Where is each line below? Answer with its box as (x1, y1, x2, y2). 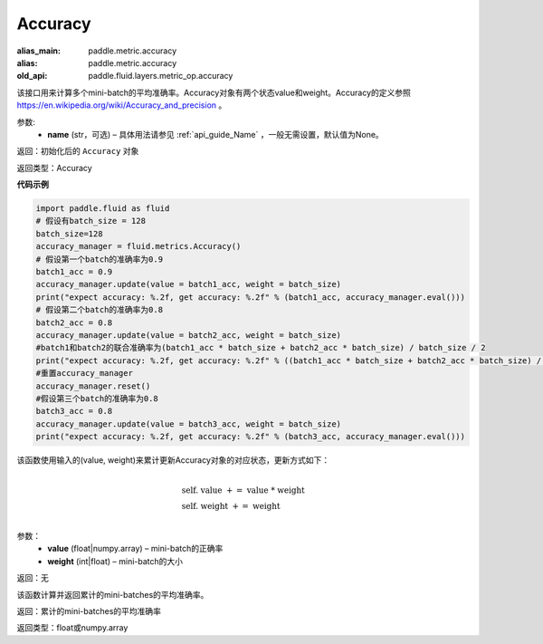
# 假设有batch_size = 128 (35, 216, 147, 226)
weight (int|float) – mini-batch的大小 (47, 555, 184, 566)
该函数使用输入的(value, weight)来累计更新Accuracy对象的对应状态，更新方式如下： (16, 455, 330, 466)
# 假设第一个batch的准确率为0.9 (35, 254, 163, 264)
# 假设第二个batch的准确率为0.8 (35, 304, 163, 315)
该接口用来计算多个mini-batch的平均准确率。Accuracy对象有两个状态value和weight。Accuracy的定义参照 (16, 87, 412, 98)
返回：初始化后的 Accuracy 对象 (16, 146, 139, 157)
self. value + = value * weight (181, 485, 305, 495)
